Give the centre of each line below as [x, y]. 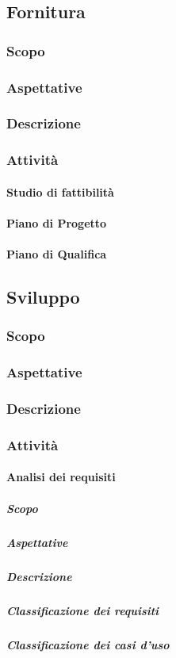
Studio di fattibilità [60, 191]
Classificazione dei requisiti [83, 610]
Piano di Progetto [57, 222]
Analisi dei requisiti [61, 477]
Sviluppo [43, 297]
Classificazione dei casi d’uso [88, 644]
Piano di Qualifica [57, 254]
